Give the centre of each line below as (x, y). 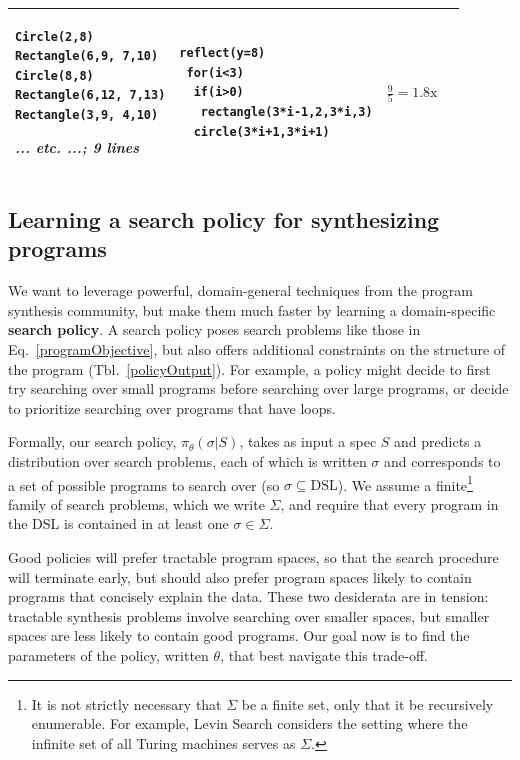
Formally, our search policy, (92, 441)
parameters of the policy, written (108, 654)
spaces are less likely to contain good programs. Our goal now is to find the (239, 635)
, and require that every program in (389, 503)
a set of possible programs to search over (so (144, 484)
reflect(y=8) (222, 53)
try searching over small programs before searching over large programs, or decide (258, 388)
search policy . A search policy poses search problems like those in (214, 329)
